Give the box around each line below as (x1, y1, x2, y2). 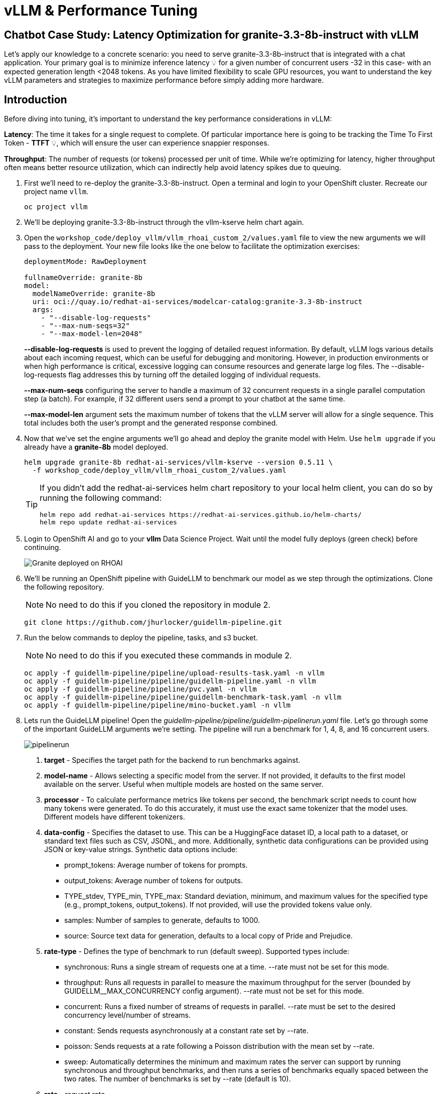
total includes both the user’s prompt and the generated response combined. (24, 419, 278, 428)
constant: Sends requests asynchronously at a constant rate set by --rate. (64, 1026, 309, 1035)
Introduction (4, 93, 67, 106)
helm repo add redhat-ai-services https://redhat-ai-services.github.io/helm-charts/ (40, 511, 362, 519)
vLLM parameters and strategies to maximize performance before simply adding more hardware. (4, 76, 324, 85)
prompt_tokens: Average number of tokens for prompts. (64, 861, 248, 870)
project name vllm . (24, 187, 89, 196)
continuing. (24, 543, 61, 552)
